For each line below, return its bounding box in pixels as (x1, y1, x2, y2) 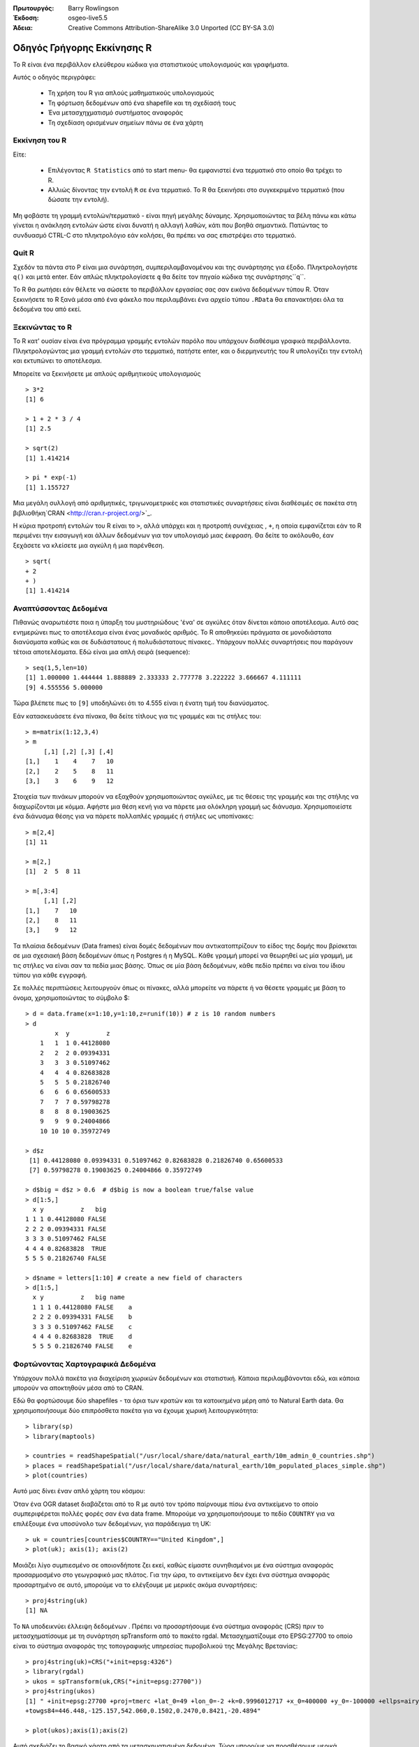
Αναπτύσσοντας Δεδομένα (13, 604, 108, 614)
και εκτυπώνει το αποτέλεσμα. (13, 356, 103, 365)
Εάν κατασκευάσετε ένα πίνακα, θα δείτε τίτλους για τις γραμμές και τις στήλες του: (13, 711, 262, 720)
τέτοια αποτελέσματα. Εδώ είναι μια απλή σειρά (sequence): (13, 647, 191, 656)
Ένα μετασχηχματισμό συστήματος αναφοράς (47, 108, 184, 117)
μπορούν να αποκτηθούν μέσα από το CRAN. (13, 1384, 144, 1392)
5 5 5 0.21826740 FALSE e (32, 1342, 133, 1350)
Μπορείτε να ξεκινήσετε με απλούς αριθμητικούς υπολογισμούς (13, 369, 201, 377)
